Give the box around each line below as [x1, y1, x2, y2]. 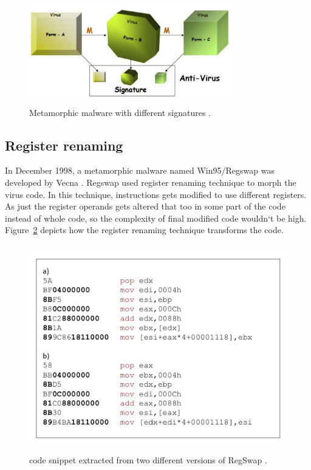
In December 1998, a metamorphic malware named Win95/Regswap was [5, 164, 275, 177]
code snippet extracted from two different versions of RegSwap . [29, 453, 267, 466]
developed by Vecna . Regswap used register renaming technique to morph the [5, 176, 296, 189]
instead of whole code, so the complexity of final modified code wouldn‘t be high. [5, 211, 307, 224]
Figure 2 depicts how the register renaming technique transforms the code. [5, 223, 284, 236]
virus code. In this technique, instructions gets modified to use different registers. [5, 188, 307, 200]
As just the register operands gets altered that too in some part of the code [5, 200, 285, 213]
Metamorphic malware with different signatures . [29, 106, 211, 118]
